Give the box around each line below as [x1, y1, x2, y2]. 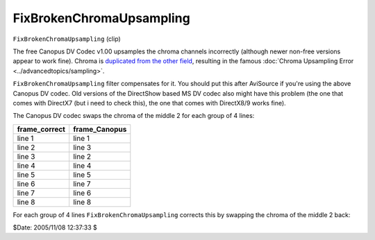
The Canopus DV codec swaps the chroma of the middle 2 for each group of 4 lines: [12, 112, 255, 120]
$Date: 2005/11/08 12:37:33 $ [12, 223, 97, 232]
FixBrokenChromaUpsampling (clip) [12, 35, 121, 43]
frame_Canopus [73, 124, 127, 134]
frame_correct [17, 124, 66, 134]
